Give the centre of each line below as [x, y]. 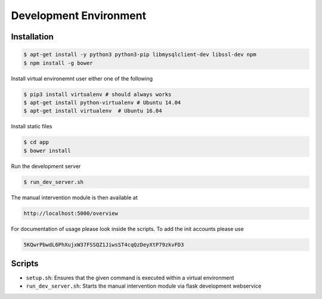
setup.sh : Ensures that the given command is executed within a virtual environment [130, 278]
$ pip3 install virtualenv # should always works [97, 94]
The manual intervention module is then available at [75, 198]
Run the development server [46, 166]
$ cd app [36, 142]
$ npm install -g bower [58, 63]
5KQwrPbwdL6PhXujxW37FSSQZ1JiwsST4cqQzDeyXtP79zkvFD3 [104, 244]
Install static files [32, 127]
